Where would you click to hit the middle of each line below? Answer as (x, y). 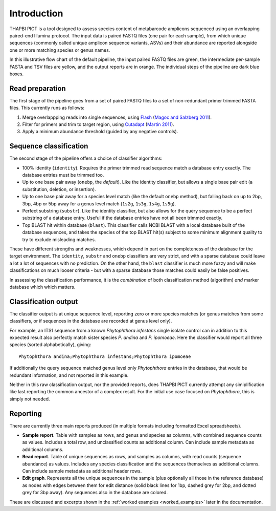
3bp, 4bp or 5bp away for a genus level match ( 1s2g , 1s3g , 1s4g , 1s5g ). (99, 204)
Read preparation (38, 88)
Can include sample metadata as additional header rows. (82, 471)
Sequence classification (49, 146)
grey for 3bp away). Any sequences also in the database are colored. (95, 493)
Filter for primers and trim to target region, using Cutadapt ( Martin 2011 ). (98, 124)
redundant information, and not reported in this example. (69, 375)
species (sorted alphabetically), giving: (50, 345)
